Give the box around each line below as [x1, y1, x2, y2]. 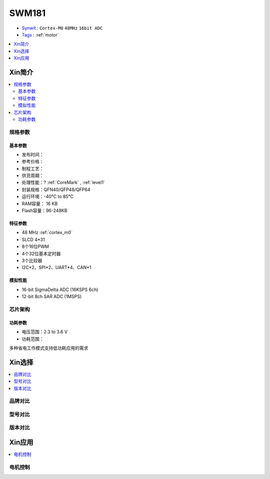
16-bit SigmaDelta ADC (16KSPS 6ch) [21, 286, 98, 292]
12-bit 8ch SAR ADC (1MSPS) [21, 293, 82, 299]
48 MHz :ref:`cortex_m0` [21, 229, 72, 235]
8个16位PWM [21, 243, 49, 249]
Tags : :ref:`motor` [21, 31, 59, 37]
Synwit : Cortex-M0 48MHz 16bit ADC [21, 25, 103, 31]
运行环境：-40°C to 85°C [21, 193, 74, 199]
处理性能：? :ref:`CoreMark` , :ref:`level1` [21, 179, 105, 185]
